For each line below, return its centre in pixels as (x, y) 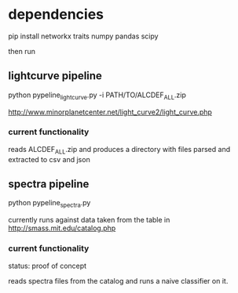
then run (22, 51)
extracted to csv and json (49, 159)
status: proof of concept (48, 266)
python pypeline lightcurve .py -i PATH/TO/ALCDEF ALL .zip (97, 96)
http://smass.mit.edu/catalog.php (62, 228)
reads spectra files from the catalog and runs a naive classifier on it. (118, 280)
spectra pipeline (49, 184)
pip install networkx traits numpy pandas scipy (83, 36)
